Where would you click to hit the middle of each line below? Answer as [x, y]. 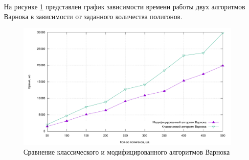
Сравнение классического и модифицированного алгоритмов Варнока [127, 152]
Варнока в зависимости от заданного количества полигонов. [93, 16]
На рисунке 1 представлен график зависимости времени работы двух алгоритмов [124, 6]
